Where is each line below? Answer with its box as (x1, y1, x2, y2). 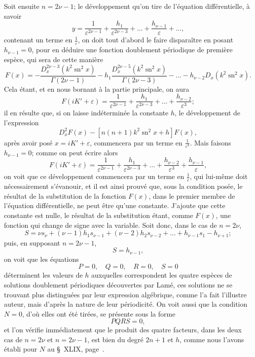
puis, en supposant (4, 237, 60, 248)
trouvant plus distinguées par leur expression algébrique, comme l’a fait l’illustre (4, 289, 247, 299)
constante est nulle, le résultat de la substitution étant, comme (4, 210, 193, 220)
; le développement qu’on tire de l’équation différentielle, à (73, 1, 250, 11)
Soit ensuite (4, 1, 39, 11)
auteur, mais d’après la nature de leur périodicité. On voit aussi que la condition (4, 299, 248, 309)
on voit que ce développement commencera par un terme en (4, 171, 184, 181)
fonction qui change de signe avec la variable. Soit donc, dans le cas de (4, 219, 217, 230)
